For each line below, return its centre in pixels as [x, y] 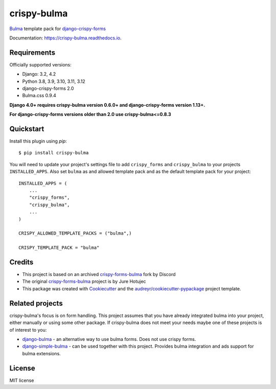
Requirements [32, 52]
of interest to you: [28, 330]
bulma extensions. [41, 353]
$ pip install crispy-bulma [54, 153]
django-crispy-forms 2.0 [48, 88]
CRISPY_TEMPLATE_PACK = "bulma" [59, 248]
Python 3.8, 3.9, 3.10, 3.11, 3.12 [54, 81]
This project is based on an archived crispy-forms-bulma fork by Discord [99, 274]
